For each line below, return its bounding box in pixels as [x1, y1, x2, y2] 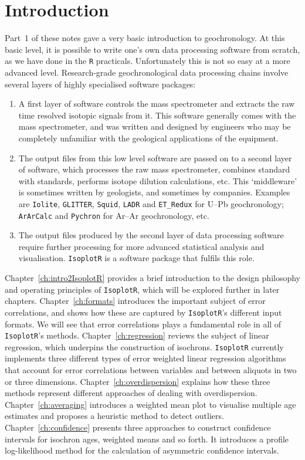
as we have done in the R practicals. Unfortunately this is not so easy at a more [5, 55, 290, 67]
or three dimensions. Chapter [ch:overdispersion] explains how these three [5, 375, 270, 387]
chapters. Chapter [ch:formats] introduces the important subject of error [5, 295, 266, 307]
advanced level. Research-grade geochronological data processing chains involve [5, 66, 289, 78]
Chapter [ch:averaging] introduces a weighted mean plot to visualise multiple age [5, 398, 296, 410]
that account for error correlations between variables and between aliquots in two [5, 364, 297, 376]
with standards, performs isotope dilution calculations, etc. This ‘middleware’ [18, 174, 297, 187]
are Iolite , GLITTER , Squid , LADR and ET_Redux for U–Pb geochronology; [18, 197, 284, 209]
